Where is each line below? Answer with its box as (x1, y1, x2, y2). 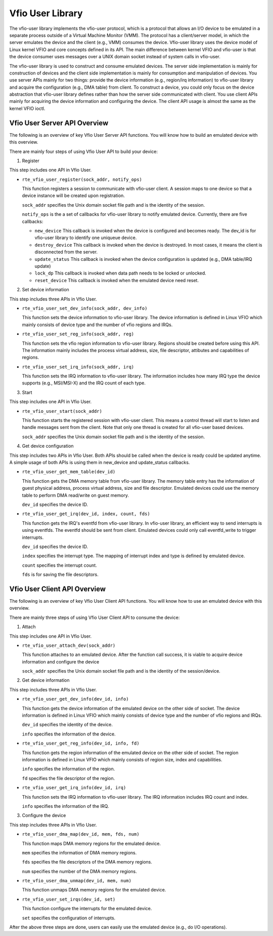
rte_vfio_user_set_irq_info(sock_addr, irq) (22, 364, 134, 370)
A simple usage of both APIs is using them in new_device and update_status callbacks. (9, 459, 190, 465)
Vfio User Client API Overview (9, 584, 106, 593)
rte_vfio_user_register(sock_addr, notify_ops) (22, 176, 143, 182)
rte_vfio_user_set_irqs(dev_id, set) (22, 896, 116, 902)
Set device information (22, 287, 69, 293)
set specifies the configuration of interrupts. (22, 915, 116, 921)
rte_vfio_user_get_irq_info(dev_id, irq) (22, 785, 126, 791)
